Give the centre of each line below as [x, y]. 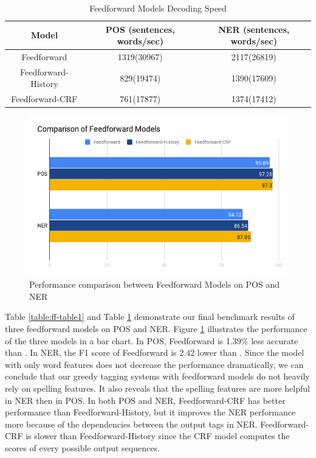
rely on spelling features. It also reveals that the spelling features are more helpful [157, 388]
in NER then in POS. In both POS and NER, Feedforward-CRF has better [145, 400]
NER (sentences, [254, 29]
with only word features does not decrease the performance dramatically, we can [154, 364]
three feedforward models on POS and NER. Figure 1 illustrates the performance [156, 328]
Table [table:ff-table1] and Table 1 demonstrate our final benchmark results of [150, 317]
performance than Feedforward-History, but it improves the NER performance [150, 412]
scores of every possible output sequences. [82, 447]
